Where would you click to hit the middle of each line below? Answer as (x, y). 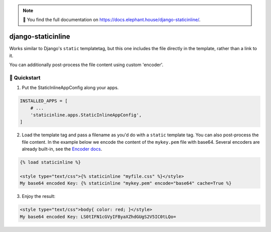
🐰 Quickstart (25, 78)
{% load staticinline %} (50, 162)
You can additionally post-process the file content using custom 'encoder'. (86, 65)
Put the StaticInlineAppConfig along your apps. (70, 88)
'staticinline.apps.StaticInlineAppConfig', (86, 115)
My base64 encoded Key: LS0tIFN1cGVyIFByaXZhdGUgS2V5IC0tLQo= (98, 216)
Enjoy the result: (39, 196)
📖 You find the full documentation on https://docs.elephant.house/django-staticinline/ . (112, 20)
